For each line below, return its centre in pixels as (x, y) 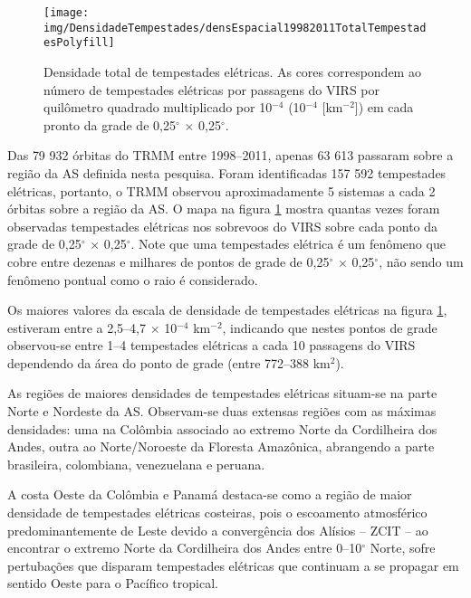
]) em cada (384, 107)
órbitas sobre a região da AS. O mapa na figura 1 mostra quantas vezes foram (224, 209)
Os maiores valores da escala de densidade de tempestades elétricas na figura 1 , (227, 310)
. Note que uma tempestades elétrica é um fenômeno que (288, 244)
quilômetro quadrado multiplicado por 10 (158, 107)
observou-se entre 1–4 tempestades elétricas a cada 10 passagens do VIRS (211, 345)
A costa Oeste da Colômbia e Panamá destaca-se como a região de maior (210, 494)
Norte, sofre (403, 548)
